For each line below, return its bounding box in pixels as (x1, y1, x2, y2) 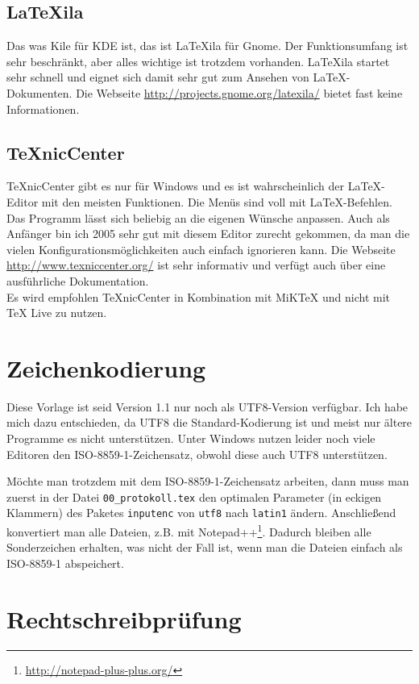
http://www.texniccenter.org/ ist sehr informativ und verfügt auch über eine (6, 256, 386, 273)
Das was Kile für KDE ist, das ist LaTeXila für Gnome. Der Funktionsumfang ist (6, 37, 409, 54)
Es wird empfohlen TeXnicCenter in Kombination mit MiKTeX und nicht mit (6, 288, 390, 305)
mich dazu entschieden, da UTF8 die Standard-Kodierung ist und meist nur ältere (6, 414, 413, 431)
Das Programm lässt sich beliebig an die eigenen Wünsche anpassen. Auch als (6, 209, 390, 226)
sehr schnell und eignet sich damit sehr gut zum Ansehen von (6, 69, 309, 85)
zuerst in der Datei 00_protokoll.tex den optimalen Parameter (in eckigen (6, 488, 382, 505)
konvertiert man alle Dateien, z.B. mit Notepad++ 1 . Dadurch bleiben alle (6, 521, 371, 540)
